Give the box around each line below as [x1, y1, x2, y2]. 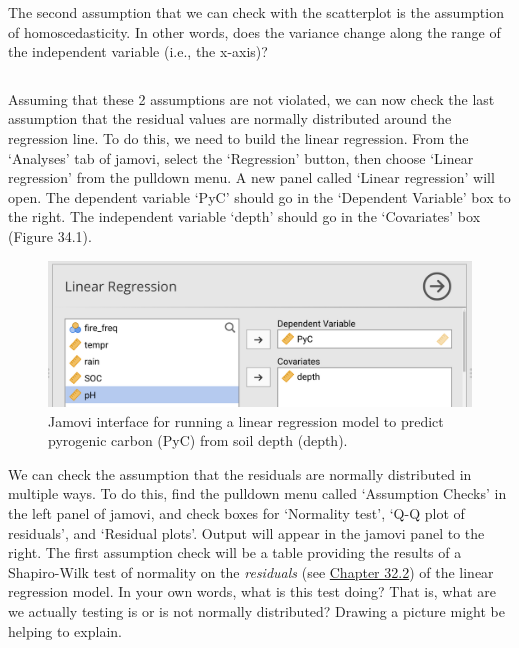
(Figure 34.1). [8, 225, 92, 246]
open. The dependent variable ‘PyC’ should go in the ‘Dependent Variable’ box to [8, 186, 511, 207]
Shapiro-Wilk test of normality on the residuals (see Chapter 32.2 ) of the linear [8, 561, 494, 582]
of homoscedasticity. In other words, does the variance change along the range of [8, 21, 501, 42]
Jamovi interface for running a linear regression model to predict [48, 410, 444, 431]
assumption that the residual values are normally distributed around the [8, 108, 452, 129]
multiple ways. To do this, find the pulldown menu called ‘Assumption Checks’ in [8, 483, 507, 504]
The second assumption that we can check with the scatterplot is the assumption [8, 2, 504, 22]
